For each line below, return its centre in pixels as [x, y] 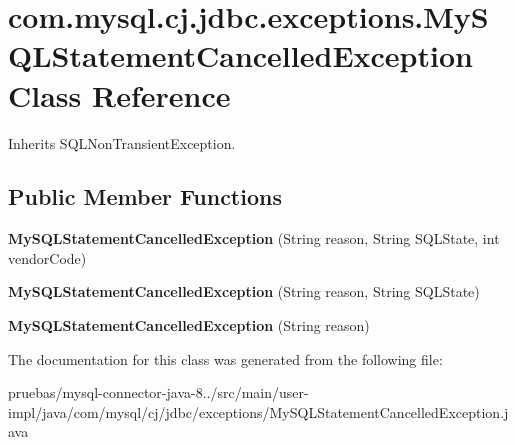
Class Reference [119, 94]
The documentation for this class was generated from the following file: [225, 358]
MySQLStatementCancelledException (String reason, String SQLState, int [254, 238]
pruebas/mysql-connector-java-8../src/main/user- [158, 392]
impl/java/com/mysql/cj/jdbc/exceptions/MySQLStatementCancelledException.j [258, 411]
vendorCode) [47, 257]
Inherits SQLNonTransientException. [122, 142]
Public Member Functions [145, 196]
